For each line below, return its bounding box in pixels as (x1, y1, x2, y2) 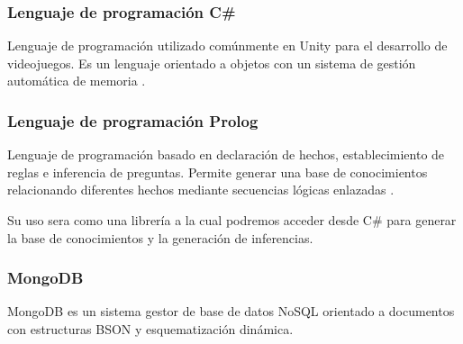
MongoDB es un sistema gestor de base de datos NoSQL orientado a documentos (7, 302, 455, 321)
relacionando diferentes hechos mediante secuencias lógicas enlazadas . (7, 180, 395, 199)
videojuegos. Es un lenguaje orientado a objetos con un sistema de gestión (7, 53, 416, 72)
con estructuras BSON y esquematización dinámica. (7, 320, 294, 338)
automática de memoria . (7, 71, 146, 90)
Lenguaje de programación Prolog (7, 109, 259, 131)
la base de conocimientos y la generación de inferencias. (7, 228, 313, 247)
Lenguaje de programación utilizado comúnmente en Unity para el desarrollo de (7, 36, 448, 55)
